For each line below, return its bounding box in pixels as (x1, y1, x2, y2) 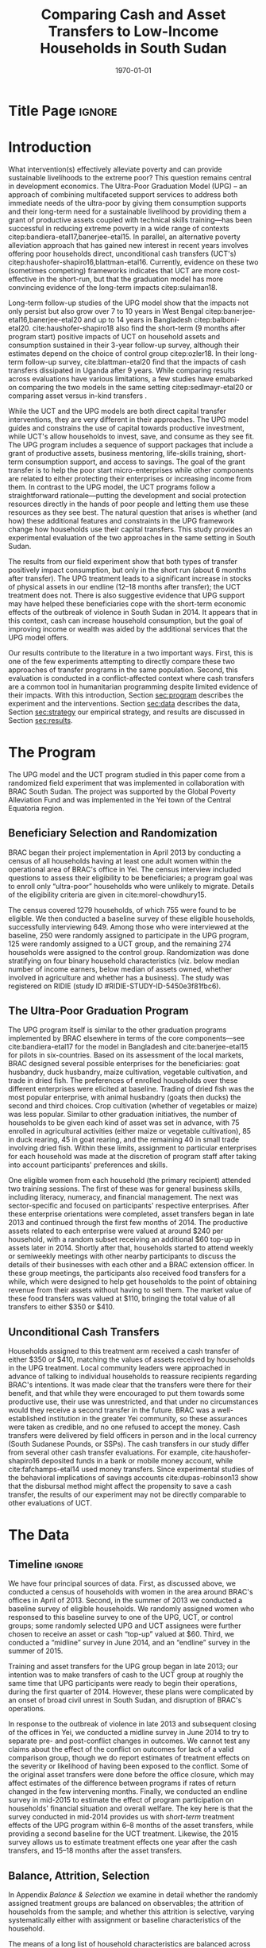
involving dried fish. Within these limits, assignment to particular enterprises (8, 1143, 257, 1153)
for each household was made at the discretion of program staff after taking (8, 1152, 256, 1161)
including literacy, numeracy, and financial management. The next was (8, 1192, 239, 1202)
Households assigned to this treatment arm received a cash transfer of (8, 1347, 240, 1356)
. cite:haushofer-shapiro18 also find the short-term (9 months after (29, 323, 246, 333)
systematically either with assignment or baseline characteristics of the (8, 1915, 241, 1925)
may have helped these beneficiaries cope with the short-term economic (8, 598, 247, 609)
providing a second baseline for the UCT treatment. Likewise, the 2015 (8, 1829, 239, 1838)
